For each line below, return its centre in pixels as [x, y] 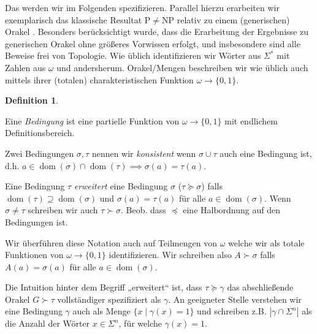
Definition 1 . [32, 100]
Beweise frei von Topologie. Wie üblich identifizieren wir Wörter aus [133, 55]
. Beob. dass [143, 210]
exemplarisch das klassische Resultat [74, 19]
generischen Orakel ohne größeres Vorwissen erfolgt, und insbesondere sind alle [153, 43]
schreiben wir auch [63, 210]
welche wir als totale [266, 242]
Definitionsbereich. [40, 133]
